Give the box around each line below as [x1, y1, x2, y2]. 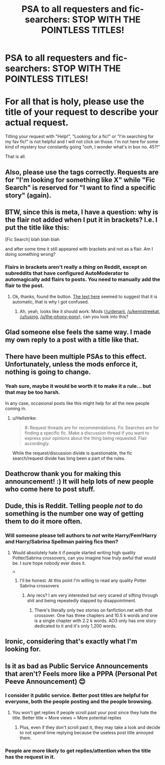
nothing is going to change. [5, 368, 91, 377]
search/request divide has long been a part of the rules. [12, 455, 126, 461]
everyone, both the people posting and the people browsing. [5, 698, 153, 705]
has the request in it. [5, 753, 56, 760]
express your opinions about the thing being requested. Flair [24, 435, 147, 441]
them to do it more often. [5, 517, 83, 526]
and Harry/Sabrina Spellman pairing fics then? [5, 538, 118, 545]
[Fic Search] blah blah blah [5, 237, 60, 242]
